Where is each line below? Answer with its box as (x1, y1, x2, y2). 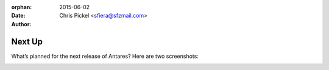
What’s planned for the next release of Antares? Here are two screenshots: (11, 52, 199, 60)
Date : (11, 12, 26, 19)
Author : (11, 20, 32, 27)
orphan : (11, 4, 32, 10)
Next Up (11, 37, 43, 47)
